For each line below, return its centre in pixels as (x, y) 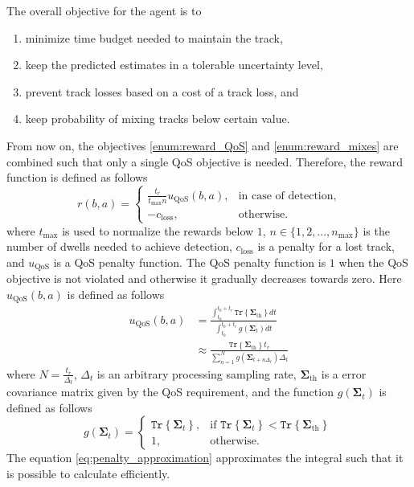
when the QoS (373, 262)
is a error (344, 373)
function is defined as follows (77, 177)
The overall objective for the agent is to (104, 10)
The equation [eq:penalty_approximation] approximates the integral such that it (205, 458)
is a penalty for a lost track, (326, 246)
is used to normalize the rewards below (158, 230)
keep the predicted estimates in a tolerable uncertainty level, (174, 65)
